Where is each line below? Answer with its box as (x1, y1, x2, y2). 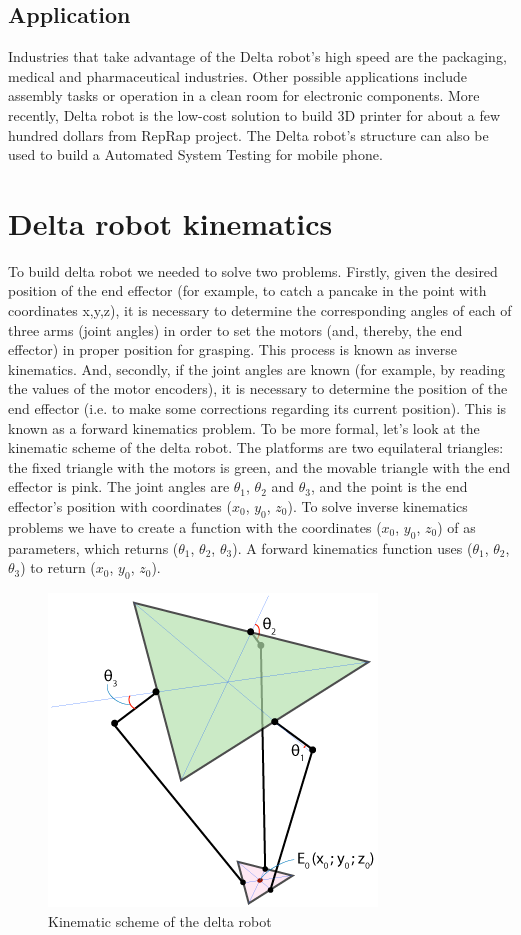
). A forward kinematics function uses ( (232, 537, 473, 558)
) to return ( (20, 557, 96, 578)
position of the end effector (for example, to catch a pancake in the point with (8, 280, 487, 301)
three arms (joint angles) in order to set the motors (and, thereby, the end (8, 319, 463, 340)
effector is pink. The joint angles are (8, 476, 230, 497)
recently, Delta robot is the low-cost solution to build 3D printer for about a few (8, 104, 501, 125)
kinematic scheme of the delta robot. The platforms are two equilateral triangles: (8, 437, 504, 458)
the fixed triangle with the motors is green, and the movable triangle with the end (8, 456, 511, 477)
